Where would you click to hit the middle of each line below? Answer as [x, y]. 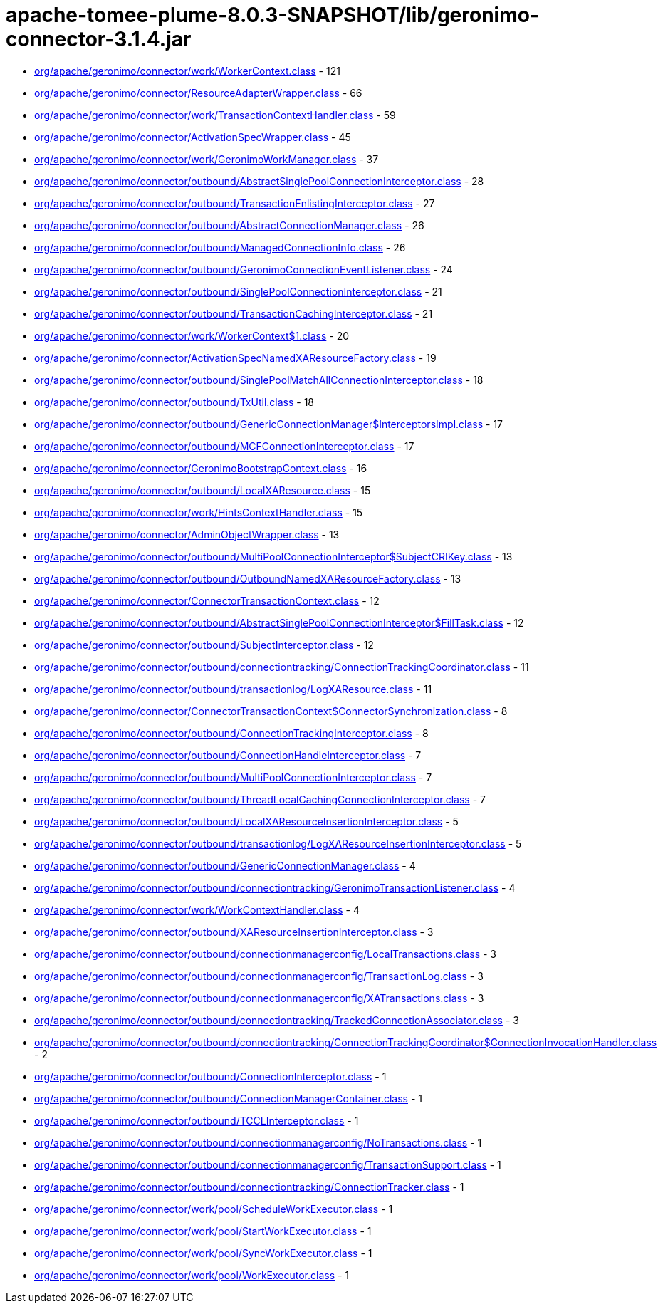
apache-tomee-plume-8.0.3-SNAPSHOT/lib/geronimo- [272, 15]
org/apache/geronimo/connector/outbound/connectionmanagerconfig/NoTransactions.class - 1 [258, 1142]
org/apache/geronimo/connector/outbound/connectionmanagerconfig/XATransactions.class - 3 [259, 998]
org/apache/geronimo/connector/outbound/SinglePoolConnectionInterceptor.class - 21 [238, 291]
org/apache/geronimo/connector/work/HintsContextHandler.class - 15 [199, 512]
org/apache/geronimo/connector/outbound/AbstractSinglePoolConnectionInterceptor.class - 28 [259, 181]
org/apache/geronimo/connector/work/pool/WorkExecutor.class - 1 [192, 1275]
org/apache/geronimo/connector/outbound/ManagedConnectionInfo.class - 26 [220, 247]
